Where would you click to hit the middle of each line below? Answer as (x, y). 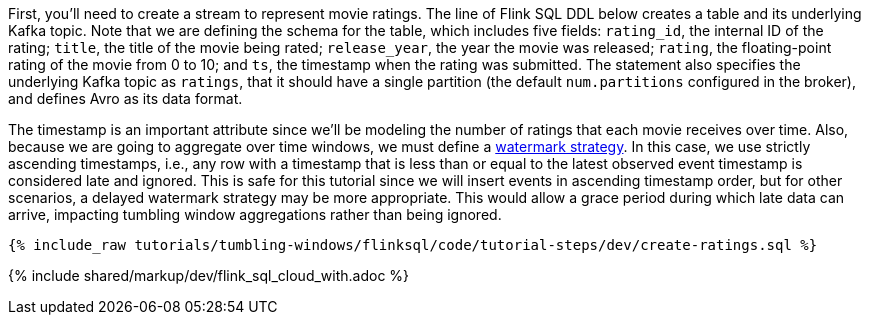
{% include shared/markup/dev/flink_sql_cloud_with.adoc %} (209, 275)
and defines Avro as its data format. (125, 98)
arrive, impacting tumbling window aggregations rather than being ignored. (255, 214)
